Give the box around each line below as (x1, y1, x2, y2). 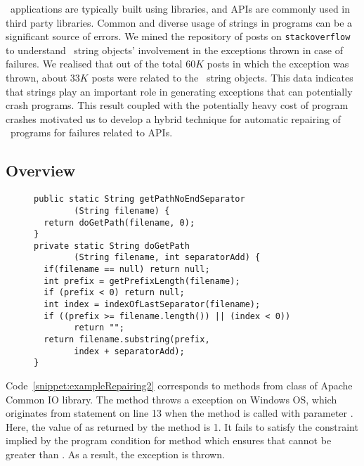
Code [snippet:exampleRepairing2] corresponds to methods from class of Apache (6, 378, 353, 393)
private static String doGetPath (34, 240, 190, 251)
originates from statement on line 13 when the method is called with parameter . (6, 406, 353, 420)
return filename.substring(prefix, (44, 335, 210, 345)
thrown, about (6, 70, 67, 85)
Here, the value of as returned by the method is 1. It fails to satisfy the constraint (6, 419, 358, 434)
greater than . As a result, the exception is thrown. (6, 447, 225, 462)
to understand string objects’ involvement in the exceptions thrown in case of (6, 42, 344, 57)
